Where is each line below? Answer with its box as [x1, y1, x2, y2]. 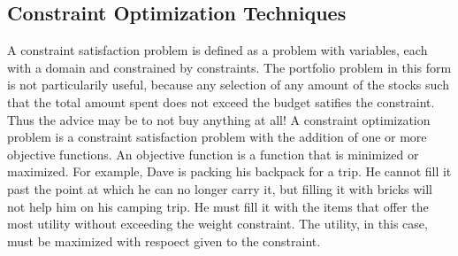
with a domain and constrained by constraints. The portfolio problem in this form [7, 58, 452, 76]
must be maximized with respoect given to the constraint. [7, 231, 321, 250]
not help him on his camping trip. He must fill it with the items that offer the [7, 197, 429, 215]
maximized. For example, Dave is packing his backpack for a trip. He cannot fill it [7, 162, 452, 181]
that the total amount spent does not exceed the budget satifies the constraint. [7, 92, 435, 111]
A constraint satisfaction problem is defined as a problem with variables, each [7, 41, 428, 59]
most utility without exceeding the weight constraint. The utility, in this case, [7, 214, 428, 233]
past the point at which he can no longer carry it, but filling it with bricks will [7, 179, 433, 198]
